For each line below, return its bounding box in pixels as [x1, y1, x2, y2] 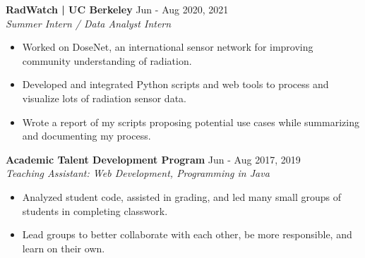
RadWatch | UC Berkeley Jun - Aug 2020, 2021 [6, 2, 229, 16]
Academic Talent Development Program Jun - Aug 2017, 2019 [6, 152, 301, 166]
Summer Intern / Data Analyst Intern [6, 16, 172, 30]
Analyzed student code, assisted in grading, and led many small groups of [22, 189, 342, 204]
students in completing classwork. [22, 203, 168, 218]
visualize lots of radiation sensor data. [22, 90, 186, 105]
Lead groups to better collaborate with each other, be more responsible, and [22, 227, 352, 242]
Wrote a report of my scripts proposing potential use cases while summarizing [22, 114, 359, 129]
